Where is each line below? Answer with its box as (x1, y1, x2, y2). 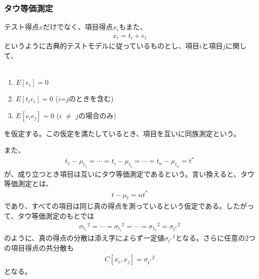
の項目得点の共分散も (4, 243, 74, 253)
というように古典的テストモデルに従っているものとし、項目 (4, 40, 200, 51)
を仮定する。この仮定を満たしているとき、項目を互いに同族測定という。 (4, 128, 241, 138)
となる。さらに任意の (175, 232, 245, 243)
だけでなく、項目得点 (43, 21, 113, 32)
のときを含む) (69, 93, 114, 104)
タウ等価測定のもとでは (17, 210, 94, 221)
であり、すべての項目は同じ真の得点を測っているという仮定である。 (4, 201, 226, 211)
